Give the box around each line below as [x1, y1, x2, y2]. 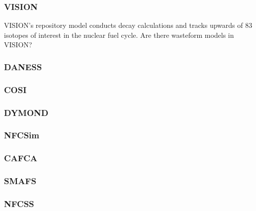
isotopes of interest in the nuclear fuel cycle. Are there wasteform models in [4, 29, 234, 40]
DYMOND [4, 106, 49, 118]
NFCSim [4, 129, 39, 141]
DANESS [4, 60, 42, 73]
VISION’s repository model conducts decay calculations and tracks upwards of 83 [4, 20, 253, 30]
